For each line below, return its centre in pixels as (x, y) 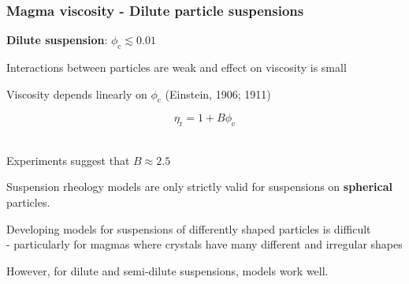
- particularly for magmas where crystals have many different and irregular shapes (204, 244)
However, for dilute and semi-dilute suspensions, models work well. (167, 270)
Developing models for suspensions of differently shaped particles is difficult (189, 228)
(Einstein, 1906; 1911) (218, 93)
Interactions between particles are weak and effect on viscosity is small (177, 67)
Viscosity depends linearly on (77, 93)
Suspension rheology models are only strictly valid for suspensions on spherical (199, 187)
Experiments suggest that (68, 160)
